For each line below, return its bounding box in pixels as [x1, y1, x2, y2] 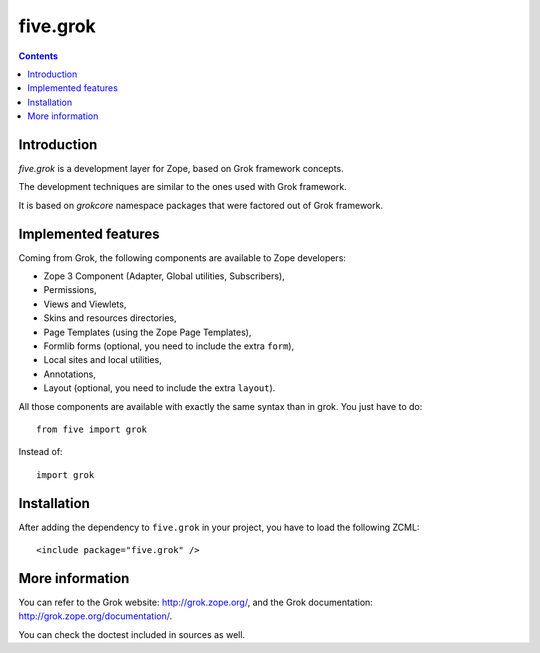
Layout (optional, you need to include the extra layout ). [43, 382, 276, 394]
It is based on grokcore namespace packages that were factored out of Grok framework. [18, 199, 384, 211]
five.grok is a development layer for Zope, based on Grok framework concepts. [18, 163, 344, 175]
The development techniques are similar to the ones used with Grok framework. [18, 181, 347, 193]
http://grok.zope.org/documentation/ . [18, 610, 173, 622]
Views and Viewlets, [43, 298, 127, 310]
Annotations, [43, 368, 97, 380]
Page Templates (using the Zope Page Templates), [43, 326, 252, 338]
